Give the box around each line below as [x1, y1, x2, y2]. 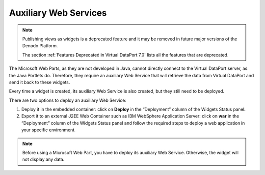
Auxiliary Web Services [9, 7, 107, 18]
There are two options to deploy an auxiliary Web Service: [9, 97, 127, 103]
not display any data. [22, 156, 65, 162]
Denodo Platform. [22, 43, 58, 49]
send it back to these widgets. [9, 79, 70, 85]
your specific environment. [21, 127, 76, 133]
